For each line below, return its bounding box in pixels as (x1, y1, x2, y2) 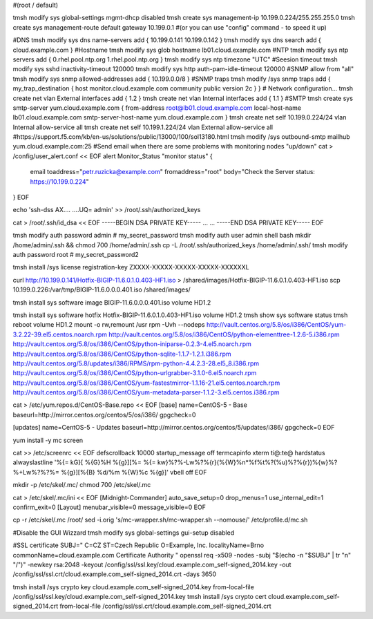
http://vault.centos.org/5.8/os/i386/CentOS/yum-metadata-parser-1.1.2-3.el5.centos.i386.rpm (12, 388, 280, 397)
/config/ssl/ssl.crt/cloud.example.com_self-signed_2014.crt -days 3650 (12, 570, 217, 578)
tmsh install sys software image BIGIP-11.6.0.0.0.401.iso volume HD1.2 (12, 298, 211, 307)
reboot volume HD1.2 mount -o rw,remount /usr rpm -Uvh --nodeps (12, 321, 205, 329)
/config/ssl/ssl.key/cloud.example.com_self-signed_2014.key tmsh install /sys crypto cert (12, 593, 267, 601)
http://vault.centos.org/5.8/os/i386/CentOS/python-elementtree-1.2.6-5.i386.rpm (108, 330, 340, 339)
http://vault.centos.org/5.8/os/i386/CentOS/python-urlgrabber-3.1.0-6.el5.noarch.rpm (12, 369, 257, 377)
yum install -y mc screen (12, 436, 84, 444)
